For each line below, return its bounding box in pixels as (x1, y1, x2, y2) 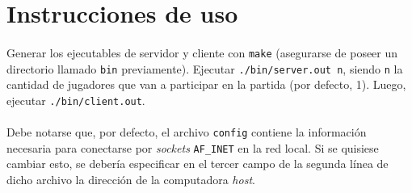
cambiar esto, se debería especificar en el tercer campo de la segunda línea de (6, 155, 389, 172)
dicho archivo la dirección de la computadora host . (6, 171, 255, 188)
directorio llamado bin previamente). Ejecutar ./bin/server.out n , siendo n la (6, 60, 403, 77)
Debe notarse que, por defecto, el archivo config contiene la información (6, 124, 367, 141)
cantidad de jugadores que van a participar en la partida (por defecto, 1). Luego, (6, 76, 406, 93)
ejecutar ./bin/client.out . (6, 91, 145, 108)
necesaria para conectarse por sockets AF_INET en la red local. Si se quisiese (6, 139, 379, 156)
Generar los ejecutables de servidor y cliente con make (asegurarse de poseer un (6, 44, 398, 61)
